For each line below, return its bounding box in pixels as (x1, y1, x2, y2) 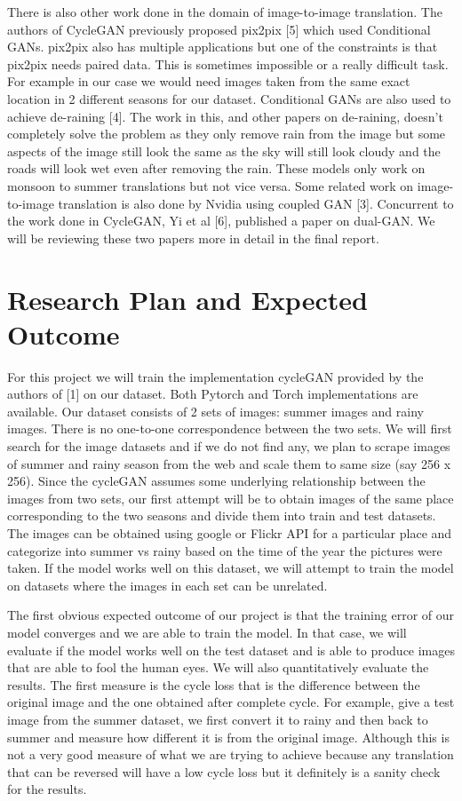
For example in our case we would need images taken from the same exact (7, 72, 410, 91)
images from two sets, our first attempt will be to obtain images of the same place (7, 488, 454, 507)
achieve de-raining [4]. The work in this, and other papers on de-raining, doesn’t (7, 107, 443, 125)
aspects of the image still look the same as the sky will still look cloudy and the (7, 141, 441, 160)
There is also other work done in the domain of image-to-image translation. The (7, 3, 442, 20)
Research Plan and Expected (7, 281, 368, 317)
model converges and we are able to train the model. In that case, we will (7, 623, 407, 641)
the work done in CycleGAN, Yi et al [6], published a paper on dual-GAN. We (7, 211, 435, 230)
